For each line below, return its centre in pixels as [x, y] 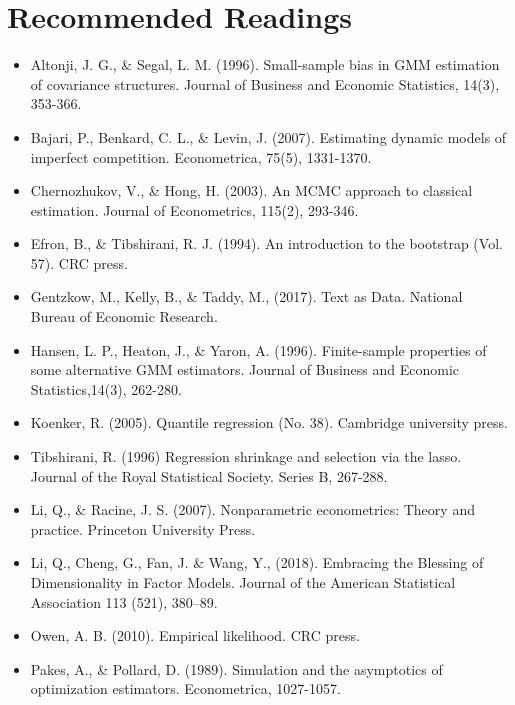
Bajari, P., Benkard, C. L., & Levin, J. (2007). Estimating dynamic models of [268, 136]
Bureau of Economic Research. [124, 316]
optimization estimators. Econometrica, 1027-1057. [185, 688]
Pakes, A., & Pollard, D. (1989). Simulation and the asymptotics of [236, 668]
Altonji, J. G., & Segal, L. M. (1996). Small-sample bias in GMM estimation [265, 64]
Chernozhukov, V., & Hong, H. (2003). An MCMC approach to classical [251, 190]
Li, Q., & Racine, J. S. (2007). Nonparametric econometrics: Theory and [252, 509]
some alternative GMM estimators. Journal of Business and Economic [245, 369]
